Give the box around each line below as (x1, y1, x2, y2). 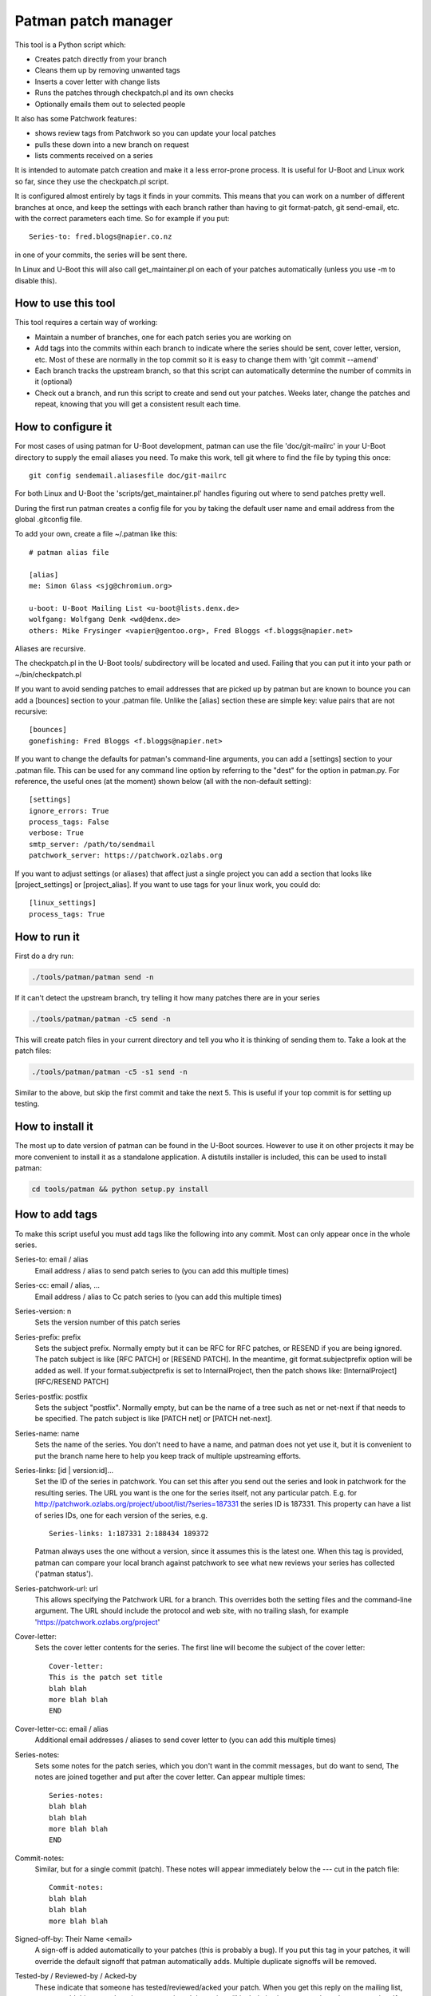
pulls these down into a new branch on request (34, 140, 189, 149)
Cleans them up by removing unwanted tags (34, 65, 180, 75)
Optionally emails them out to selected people (34, 99, 186, 109)
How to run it (14, 930, 80, 944)
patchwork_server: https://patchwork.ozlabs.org (29, 851, 223, 860)
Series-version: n (14, 1306, 72, 1316)
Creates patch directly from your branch (34, 54, 168, 64)
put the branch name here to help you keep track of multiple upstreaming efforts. (34, 1451, 301, 1460)
